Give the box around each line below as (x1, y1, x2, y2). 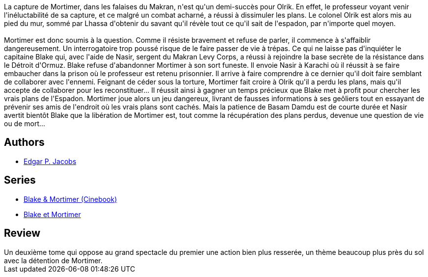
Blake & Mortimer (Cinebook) (24, 194, 117, 203)
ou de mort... (4, 119, 46, 128)
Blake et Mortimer (24, 210, 81, 219)
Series (4, 174, 36, 187)
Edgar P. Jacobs (24, 157, 77, 166)
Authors (4, 136, 45, 149)
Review (4, 227, 41, 240)
